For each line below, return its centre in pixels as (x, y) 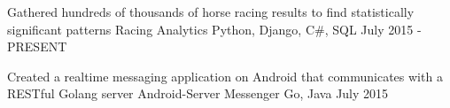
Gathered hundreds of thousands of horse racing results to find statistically (211, 12)
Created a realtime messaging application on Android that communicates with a (225, 76)
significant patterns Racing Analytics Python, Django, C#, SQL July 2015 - (214, 29)
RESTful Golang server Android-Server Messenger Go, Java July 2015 (198, 93)
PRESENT (37, 46)
